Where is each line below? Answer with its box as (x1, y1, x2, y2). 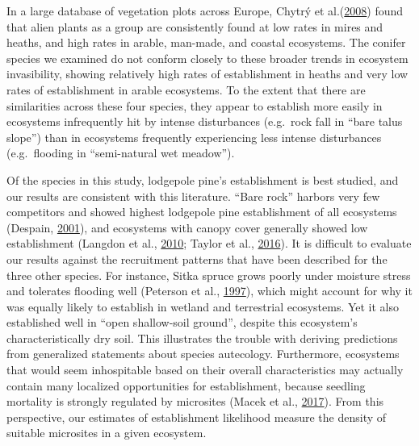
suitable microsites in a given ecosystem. (6, 424, 207, 441)
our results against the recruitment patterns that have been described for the (6, 250, 388, 267)
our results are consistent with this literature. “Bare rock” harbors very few (6, 187, 380, 204)
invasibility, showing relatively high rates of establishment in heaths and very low (6, 65, 409, 82)
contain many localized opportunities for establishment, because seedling (6, 377, 366, 394)
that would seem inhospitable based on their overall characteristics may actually (6, 361, 404, 378)
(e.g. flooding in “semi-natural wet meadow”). (6, 144, 235, 161)
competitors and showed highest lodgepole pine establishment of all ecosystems (6, 203, 397, 220)
